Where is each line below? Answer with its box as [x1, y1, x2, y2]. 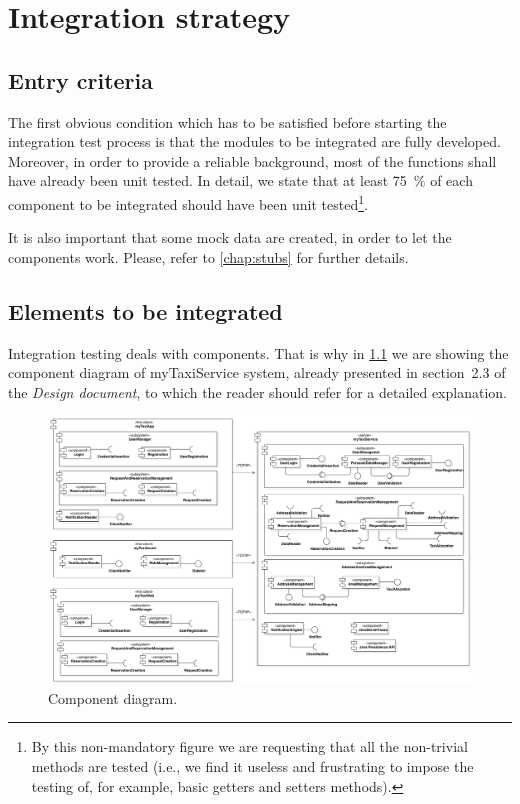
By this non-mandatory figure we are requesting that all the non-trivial [31, 736, 468, 757]
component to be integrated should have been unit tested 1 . [8, 190, 368, 214]
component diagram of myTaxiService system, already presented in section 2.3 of [8, 362, 506, 383]
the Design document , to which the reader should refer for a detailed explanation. [8, 381, 507, 402]
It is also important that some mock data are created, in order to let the [8, 227, 452, 248]
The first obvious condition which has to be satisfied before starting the [8, 111, 447, 132]
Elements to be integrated [8, 295, 283, 326]
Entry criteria [8, 64, 153, 95]
